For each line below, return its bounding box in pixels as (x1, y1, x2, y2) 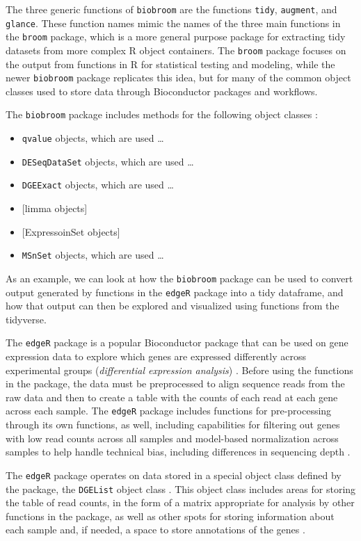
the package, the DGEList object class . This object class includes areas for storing (6, 481, 356, 496)
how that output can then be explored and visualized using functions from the (6, 298, 339, 313)
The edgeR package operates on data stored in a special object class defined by (6, 467, 342, 482)
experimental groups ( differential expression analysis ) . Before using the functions (6, 362, 353, 377)
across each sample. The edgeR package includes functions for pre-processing (6, 403, 332, 418)
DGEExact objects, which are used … (22, 177, 174, 192)
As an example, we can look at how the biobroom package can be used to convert (6, 270, 353, 285)
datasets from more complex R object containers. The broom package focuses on (6, 42, 346, 57)
